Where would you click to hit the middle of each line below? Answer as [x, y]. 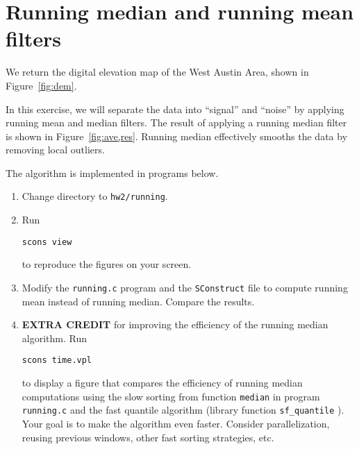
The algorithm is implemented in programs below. [112, 172]
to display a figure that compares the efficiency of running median [162, 383]
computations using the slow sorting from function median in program [171, 396]
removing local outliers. [55, 150]
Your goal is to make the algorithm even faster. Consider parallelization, [176, 423]
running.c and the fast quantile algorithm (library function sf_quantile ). [183, 410]
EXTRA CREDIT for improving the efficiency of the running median [175, 324]
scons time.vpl [57, 361]
